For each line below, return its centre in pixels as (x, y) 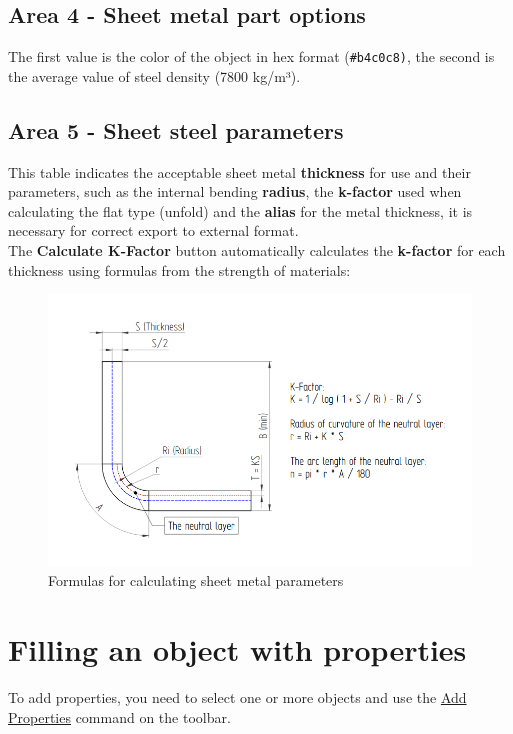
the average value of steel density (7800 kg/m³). (154, 75)
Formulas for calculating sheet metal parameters (196, 580)
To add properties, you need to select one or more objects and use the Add (237, 697)
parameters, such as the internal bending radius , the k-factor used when (235, 191)
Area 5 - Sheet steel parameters (176, 129)
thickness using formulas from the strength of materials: (179, 269)
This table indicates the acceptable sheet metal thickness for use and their (239, 171)
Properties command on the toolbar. (119, 716)
